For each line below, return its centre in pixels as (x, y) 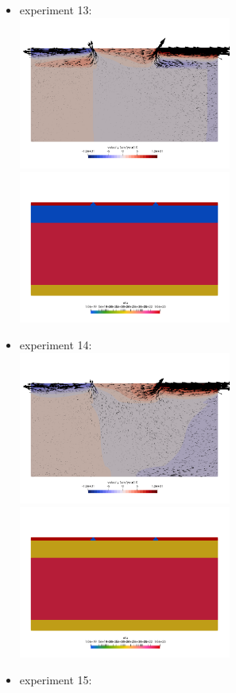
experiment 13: (56, 10)
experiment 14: (56, 345)
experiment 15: (56, 680)
